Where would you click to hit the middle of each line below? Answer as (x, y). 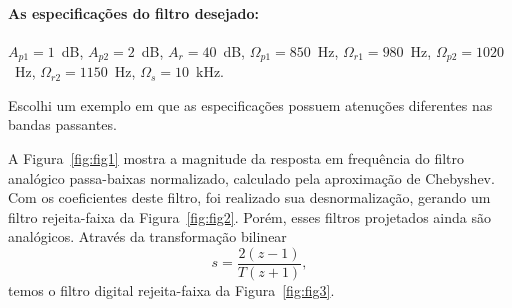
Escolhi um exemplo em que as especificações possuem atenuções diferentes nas (250, 104)
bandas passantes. (62, 124)
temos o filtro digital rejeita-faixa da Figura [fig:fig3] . (171, 290)
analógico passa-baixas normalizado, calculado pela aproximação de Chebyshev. (251, 177)
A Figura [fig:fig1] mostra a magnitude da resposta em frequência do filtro (236, 158)
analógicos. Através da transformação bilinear (147, 236)
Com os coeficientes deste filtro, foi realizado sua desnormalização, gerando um (249, 197)
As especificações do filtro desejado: (134, 12)
